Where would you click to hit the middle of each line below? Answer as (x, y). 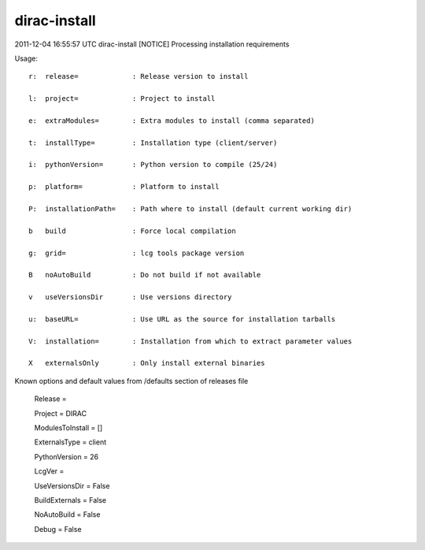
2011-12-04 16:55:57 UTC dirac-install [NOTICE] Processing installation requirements (152, 44)
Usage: (26, 58)
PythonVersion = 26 (67, 456)
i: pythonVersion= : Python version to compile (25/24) (153, 165)
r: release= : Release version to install (139, 76)
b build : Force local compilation (132, 231)
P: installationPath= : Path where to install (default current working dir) (190, 209)
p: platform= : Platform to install (124, 187)
